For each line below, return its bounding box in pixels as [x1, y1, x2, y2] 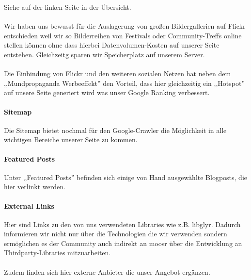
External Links [4, 200, 54, 211]
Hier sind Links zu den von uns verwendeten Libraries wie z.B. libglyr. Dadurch [4, 219, 241, 229]
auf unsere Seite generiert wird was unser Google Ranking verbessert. [4, 87, 210, 98]
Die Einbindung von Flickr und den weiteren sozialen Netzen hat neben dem [4, 68, 231, 79]
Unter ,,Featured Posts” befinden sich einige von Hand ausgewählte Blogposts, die [4, 172, 248, 182]
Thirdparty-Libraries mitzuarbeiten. [4, 247, 111, 258]
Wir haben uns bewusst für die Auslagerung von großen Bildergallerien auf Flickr [4, 21, 246, 31]
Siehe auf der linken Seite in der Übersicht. [4, 2, 131, 12]
